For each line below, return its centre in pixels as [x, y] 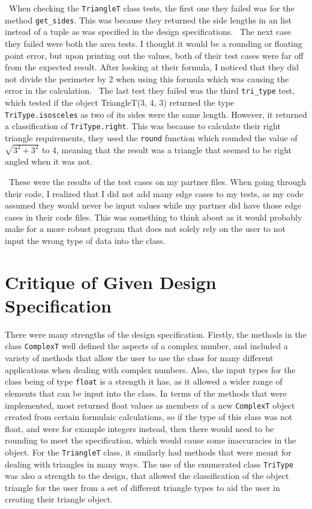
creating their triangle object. [59, 499]
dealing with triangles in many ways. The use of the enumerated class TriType [149, 464]
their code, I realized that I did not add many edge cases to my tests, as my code [154, 193]
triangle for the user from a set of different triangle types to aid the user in [142, 487]
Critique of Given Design [111, 282]
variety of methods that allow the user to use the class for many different [139, 358]
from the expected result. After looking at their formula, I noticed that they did [152, 67]
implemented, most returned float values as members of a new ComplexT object [150, 405]
